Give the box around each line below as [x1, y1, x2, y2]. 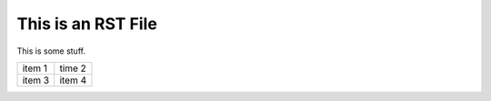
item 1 [22, 62, 48, 75]
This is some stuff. [16, 45, 86, 56]
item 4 [59, 74, 87, 86]
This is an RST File [16, 14, 158, 34]
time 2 [59, 62, 86, 75]
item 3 [22, 74, 50, 86]
